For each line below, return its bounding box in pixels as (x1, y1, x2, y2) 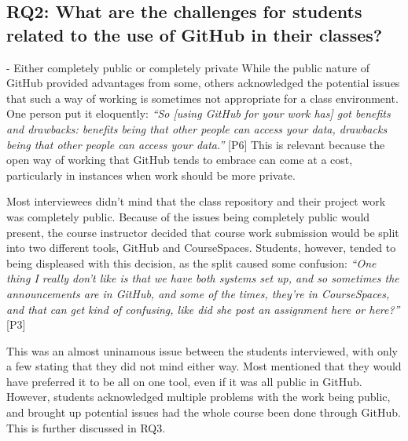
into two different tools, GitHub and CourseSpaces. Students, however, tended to (6, 239, 396, 256)
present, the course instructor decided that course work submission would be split (6, 224, 399, 240)
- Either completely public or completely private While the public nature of (6, 59, 369, 75)
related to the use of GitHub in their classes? (6, 22, 383, 46)
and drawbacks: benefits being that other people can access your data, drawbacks (6, 120, 388, 137)
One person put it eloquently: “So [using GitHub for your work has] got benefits (6, 105, 391, 122)
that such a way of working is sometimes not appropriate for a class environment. (6, 89, 399, 106)
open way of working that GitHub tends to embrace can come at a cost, (6, 151, 353, 168)
